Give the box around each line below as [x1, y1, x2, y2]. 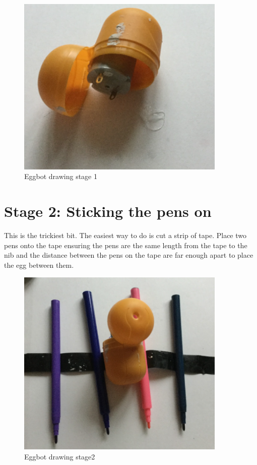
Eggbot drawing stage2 [24, 451, 95, 461]
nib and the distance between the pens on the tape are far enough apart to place [4, 250, 253, 260]
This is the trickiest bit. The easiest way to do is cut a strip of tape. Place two [4, 230, 247, 241]
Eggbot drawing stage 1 [24, 171, 97, 182]
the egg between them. [4, 259, 74, 270]
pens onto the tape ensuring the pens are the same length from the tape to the [4, 240, 247, 250]
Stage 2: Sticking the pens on [4, 201, 212, 221]
